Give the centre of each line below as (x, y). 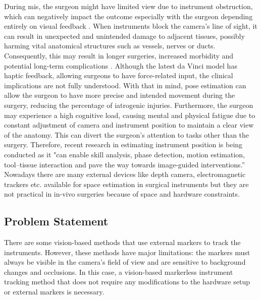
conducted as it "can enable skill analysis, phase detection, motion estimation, (125, 154)
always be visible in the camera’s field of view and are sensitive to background (125, 262)
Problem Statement (56, 221)
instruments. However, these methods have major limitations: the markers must (127, 252)
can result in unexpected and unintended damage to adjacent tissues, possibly (124, 36)
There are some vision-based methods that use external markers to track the (122, 242)
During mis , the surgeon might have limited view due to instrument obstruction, (128, 6)
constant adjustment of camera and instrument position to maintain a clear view (129, 125)
